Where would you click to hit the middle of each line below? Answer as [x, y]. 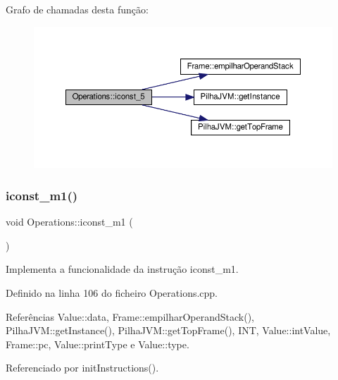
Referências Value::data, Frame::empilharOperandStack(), [130, 316]
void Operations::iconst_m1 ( [69, 222]
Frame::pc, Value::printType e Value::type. [98, 344]
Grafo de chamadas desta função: [77, 9]
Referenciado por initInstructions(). [82, 368]
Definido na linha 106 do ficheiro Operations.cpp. [112, 292]
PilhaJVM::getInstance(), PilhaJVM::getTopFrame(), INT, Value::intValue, [168, 330]
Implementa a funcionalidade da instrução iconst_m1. [122, 269]
